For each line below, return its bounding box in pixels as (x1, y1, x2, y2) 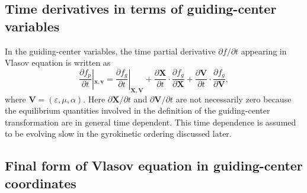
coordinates (5, 173, 76, 192)
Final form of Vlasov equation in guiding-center (5, 156, 303, 175)
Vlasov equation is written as (5, 56, 111, 69)
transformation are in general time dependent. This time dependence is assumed (5, 115, 296, 128)
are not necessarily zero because (175, 92, 292, 105)
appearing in (241, 44, 287, 57)
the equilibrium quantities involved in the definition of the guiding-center (5, 104, 270, 117)
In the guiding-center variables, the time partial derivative (5, 44, 216, 57)
